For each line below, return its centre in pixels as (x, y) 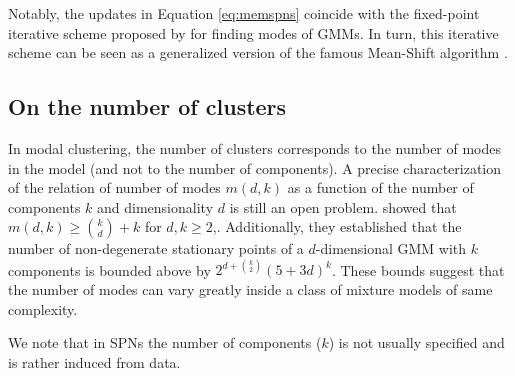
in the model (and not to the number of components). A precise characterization (255, 167)
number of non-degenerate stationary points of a (156, 248)
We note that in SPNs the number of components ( (165, 342)
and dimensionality (155, 206)
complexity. (43, 308)
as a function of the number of (380, 187)
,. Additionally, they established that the (337, 226)
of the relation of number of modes (114, 187)
